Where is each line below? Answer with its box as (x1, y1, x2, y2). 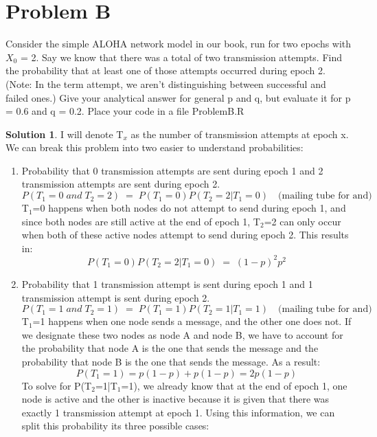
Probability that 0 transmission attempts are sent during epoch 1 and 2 (21, 163, 323, 177)
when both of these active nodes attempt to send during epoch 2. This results (21, 227, 349, 242)
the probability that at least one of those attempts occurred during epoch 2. (5, 63, 325, 78)
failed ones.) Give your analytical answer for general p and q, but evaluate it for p (5, 90, 351, 104)
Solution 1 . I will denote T (5, 126, 124, 141)
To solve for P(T (21, 378, 92, 392)
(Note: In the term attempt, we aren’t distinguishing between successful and (5, 76, 326, 91)
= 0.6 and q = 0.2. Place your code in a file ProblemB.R (5, 104, 244, 118)
